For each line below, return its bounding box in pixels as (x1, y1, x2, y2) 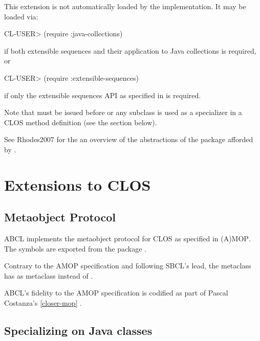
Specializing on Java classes (4, 323, 153, 338)
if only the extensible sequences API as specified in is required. (4, 89, 201, 100)
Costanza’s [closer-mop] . (4, 298, 82, 308)
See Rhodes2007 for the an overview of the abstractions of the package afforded (4, 134, 253, 145)
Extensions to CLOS (4, 174, 151, 195)
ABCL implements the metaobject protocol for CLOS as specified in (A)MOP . (4, 233, 251, 244)
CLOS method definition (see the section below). (4, 117, 157, 127)
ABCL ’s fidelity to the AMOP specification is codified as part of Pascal (4, 287, 228, 298)
